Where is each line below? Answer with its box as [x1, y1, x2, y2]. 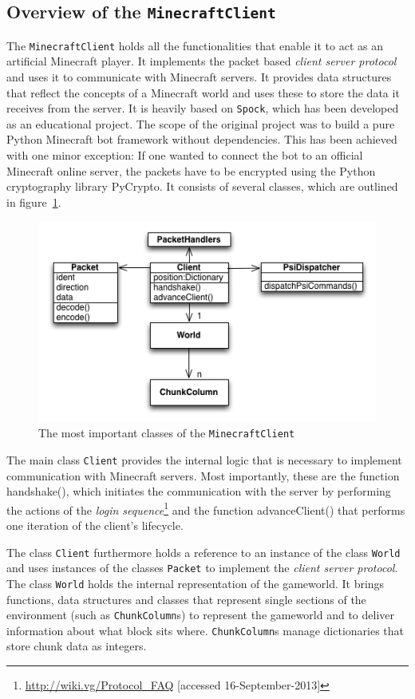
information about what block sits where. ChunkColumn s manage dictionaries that [6, 622, 405, 638]
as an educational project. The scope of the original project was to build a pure [6, 115, 395, 132]
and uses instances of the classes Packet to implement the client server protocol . [6, 559, 398, 576]
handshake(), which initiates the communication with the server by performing [6, 483, 391, 500]
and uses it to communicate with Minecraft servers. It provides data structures [6, 69, 392, 85]
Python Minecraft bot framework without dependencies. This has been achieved [6, 131, 397, 148]
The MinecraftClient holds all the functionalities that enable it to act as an [6, 37, 384, 53]
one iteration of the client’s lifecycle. [6, 516, 184, 533]
